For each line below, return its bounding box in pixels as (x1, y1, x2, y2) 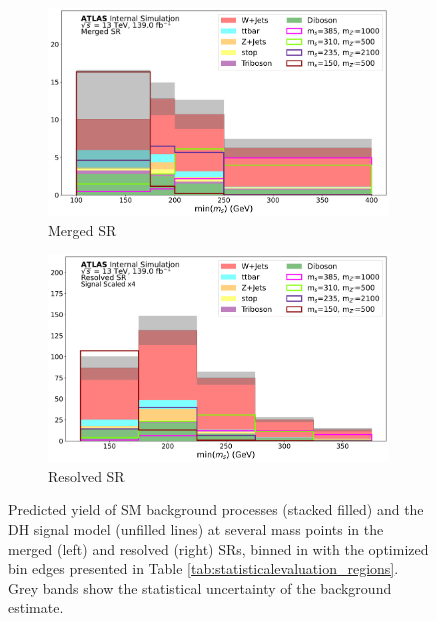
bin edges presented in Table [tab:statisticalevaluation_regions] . (8, 558, 399, 579)
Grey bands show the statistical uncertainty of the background (8, 577, 392, 598)
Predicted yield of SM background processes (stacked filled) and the (8, 499, 424, 520)
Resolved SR (48, 465, 125, 486)
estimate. (8, 597, 64, 618)
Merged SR (48, 219, 117, 240)
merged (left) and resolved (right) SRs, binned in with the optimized (8, 538, 429, 559)
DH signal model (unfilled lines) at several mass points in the (8, 519, 384, 540)
